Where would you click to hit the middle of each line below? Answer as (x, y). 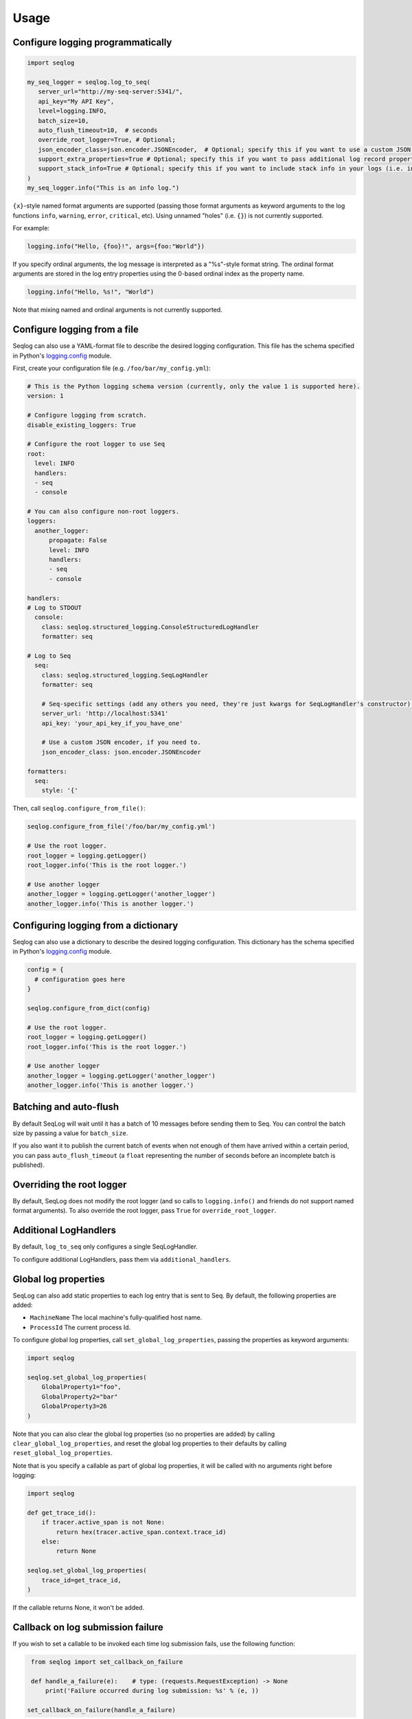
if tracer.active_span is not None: (103, 1522)
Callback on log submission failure (88, 1627)
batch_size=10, (64, 121)
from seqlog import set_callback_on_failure (107, 1662)
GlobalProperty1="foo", (81, 1387)
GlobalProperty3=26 (75, 1406)
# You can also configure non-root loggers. (103, 512)
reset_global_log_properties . (62, 1453)
